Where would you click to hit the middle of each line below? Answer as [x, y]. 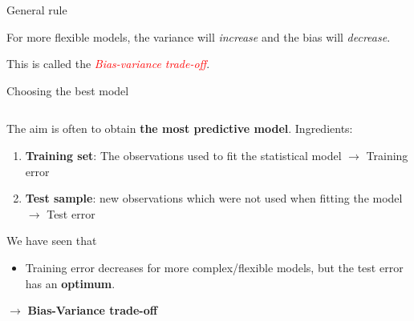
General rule [37, 10]
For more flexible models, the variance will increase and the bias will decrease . [199, 36]
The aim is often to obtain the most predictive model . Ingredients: [180, 128]
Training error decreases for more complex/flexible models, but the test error [214, 267]
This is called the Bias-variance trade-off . [108, 64]
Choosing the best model [68, 90]
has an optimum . [70, 283]
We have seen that [52, 241]
